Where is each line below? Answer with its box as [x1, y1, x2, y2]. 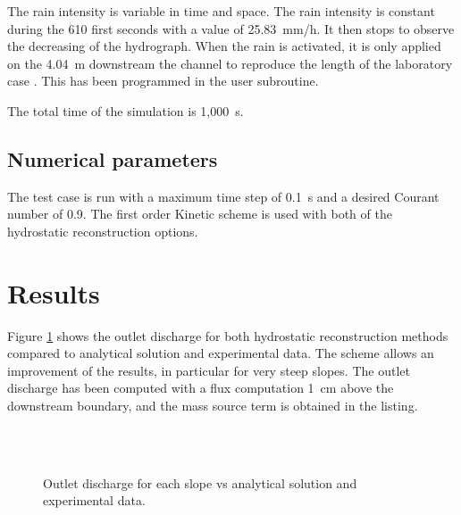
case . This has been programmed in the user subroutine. [7, 71, 319, 90]
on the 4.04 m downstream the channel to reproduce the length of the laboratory [7, 54, 453, 72]
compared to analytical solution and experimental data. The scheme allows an [7, 344, 434, 362]
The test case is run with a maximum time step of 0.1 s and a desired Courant [7, 187, 440, 205]
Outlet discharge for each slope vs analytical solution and [43, 473, 357, 492]
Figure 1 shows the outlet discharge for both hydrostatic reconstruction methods [7, 326, 448, 345]
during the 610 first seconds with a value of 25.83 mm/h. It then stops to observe [7, 19, 455, 37]
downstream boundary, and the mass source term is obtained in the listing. [7, 396, 418, 415]
